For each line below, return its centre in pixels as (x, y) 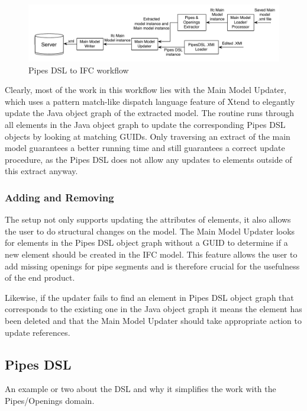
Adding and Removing (59, 197)
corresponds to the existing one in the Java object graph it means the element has (153, 309)
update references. (38, 332)
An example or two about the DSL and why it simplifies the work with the (140, 389)
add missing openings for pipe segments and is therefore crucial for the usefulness (152, 266)
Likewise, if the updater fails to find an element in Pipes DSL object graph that (149, 297)
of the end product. (40, 277)
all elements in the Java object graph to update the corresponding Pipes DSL (145, 125)
